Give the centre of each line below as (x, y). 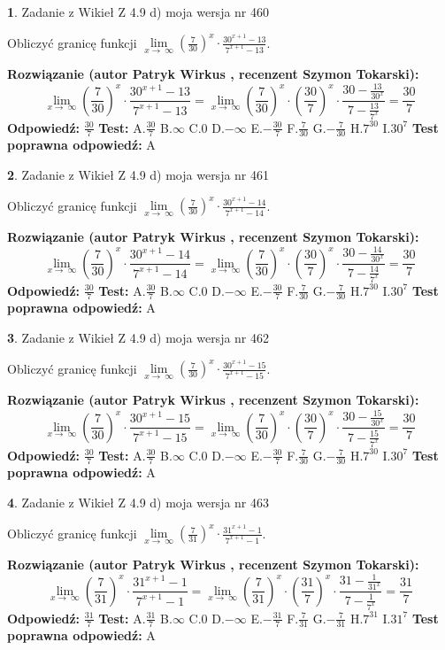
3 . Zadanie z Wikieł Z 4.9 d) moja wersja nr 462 (138, 337)
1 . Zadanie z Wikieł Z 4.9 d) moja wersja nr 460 (138, 12)
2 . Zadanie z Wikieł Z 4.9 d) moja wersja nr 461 (138, 174)
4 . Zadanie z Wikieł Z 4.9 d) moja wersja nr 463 (138, 502)
